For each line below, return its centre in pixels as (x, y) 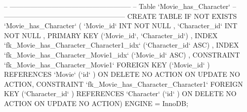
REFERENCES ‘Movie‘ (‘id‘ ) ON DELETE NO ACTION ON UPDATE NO (122, 74)
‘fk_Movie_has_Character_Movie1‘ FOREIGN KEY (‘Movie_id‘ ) (107, 64)
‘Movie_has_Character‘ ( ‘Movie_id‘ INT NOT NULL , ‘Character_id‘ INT (121, 26)
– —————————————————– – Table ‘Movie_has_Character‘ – (120, 6)
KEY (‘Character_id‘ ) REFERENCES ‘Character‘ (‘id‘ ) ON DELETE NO (120, 93)
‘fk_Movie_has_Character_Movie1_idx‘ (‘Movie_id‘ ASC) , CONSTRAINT (122, 54)
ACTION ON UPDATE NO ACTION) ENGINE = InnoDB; (96, 103)
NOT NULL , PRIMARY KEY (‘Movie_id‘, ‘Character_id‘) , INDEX (111, 35)
